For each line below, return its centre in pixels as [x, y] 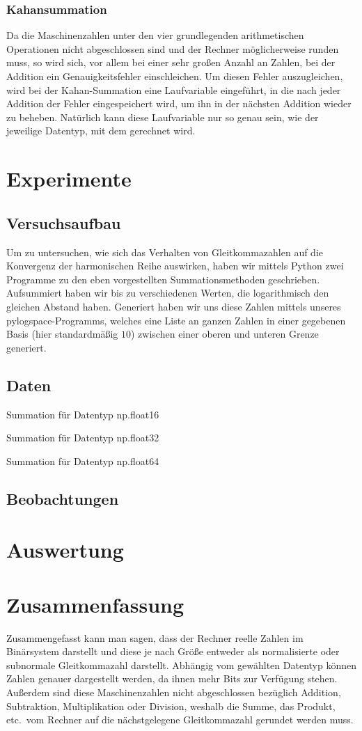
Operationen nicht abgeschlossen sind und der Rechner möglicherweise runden [173, 48]
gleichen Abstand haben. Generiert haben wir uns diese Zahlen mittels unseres [174, 306]
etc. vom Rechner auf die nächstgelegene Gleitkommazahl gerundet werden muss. [180, 720]
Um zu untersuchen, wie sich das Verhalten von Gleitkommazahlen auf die [165, 252]
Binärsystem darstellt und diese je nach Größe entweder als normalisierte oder [173, 651]
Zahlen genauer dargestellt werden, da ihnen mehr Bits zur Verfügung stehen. [172, 678]
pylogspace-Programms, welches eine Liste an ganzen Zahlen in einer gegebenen [176, 320]
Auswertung [65, 550]
